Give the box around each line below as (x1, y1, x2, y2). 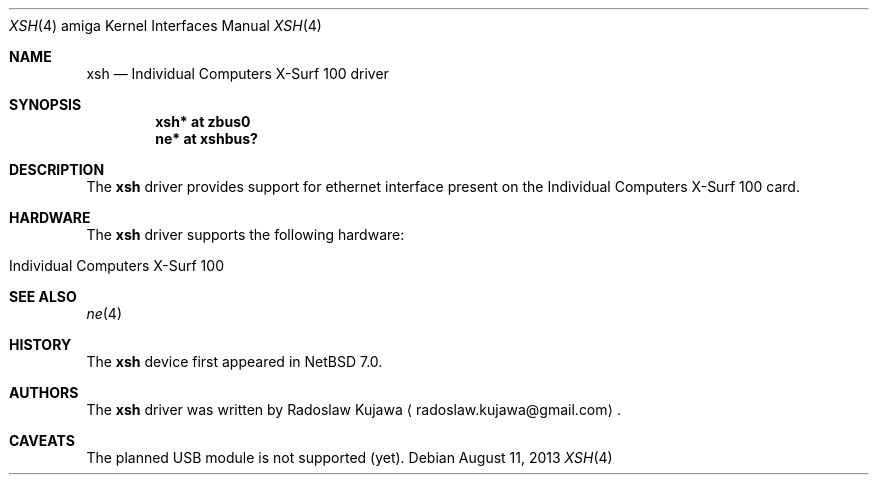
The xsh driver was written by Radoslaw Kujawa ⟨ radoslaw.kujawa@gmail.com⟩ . (86, 401, 621, 418)
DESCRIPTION (9, 161, 105, 178)
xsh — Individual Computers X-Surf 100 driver (86, 65, 389, 82)
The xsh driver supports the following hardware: (86, 226, 405, 243)
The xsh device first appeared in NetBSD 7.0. (86, 353, 383, 370)
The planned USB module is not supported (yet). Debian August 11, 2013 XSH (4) (86, 449, 613, 466)
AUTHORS (9, 384, 79, 401)
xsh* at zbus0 (155, 113, 251, 130)
